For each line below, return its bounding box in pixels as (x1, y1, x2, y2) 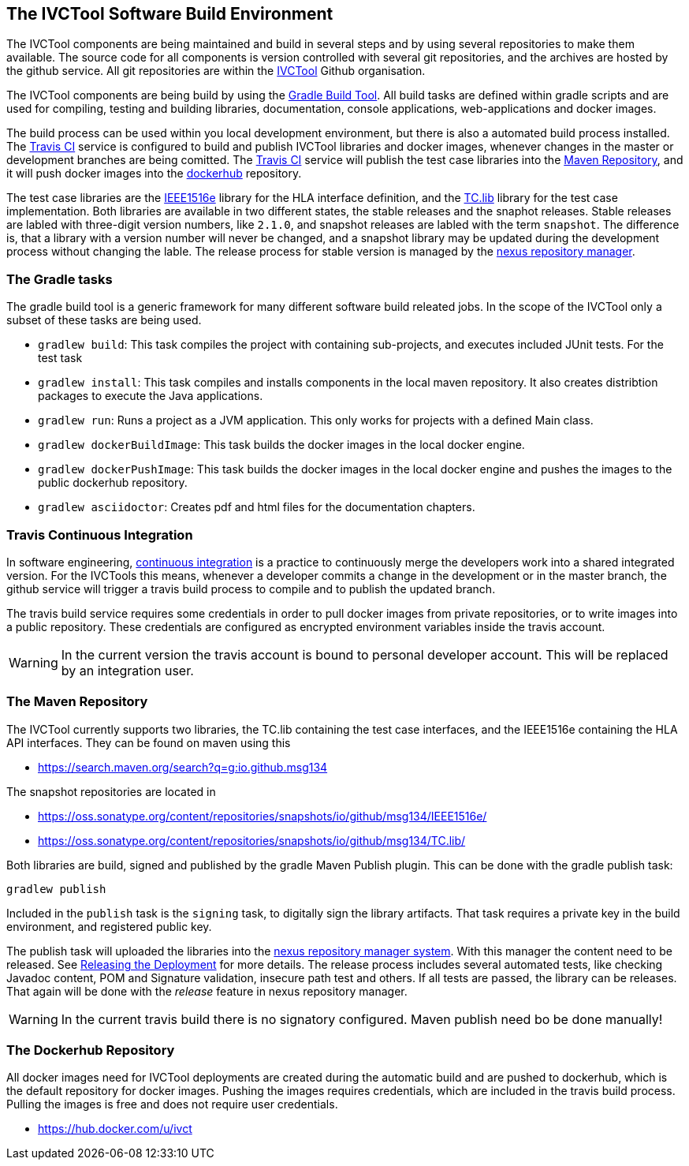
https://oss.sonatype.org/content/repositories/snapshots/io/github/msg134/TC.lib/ (38, 833, 466, 847)
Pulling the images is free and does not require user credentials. (6, 1097, 338, 1112)
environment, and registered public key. (6, 919, 212, 933)
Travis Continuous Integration (6, 526, 193, 543)
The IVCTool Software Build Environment (6, 4, 333, 24)
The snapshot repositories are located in (6, 784, 216, 798)
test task (38, 351, 83, 365)
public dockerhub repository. (38, 476, 188, 490)
